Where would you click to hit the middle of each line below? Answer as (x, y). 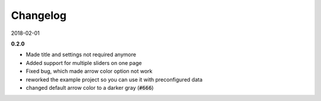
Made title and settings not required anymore (81, 55)
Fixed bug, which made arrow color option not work (89, 71)
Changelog (39, 15)
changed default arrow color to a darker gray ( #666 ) (90, 87)
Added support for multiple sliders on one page (84, 63)
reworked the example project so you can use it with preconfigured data (114, 79)
